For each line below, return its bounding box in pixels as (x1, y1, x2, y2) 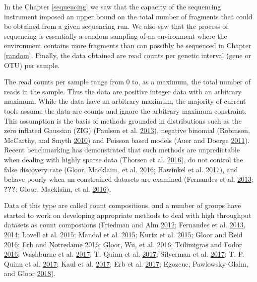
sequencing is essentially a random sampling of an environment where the (4, 30, 227, 41)
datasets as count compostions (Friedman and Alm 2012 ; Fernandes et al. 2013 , (4, 219, 246, 230)
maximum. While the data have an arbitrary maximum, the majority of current (4, 96, 246, 106)
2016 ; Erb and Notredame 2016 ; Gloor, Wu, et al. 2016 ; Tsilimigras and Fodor (4, 239, 242, 249)
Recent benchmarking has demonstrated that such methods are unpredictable (4, 144, 240, 155)
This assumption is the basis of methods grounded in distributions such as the (4, 115, 242, 126)
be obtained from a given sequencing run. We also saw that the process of (4, 21, 228, 31)
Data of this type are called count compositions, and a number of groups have (4, 200, 241, 211)
